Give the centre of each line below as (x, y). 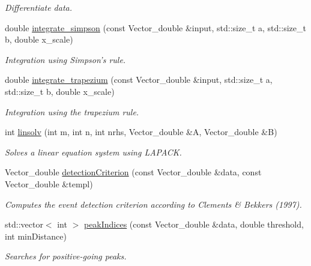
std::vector (24, 224)
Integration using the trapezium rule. (72, 111)
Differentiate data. (38, 7)
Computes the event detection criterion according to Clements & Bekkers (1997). (153, 204)
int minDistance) (36, 236)
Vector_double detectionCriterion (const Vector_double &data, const (133, 172)
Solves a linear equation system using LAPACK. (93, 152)
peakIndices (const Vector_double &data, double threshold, (194, 224)
